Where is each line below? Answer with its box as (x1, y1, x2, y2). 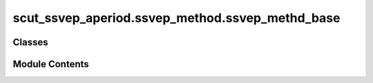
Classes (12, 36, 48, 48)
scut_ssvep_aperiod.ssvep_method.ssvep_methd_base (12, 10, 341, 25)
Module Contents (12, 58, 89, 70)
